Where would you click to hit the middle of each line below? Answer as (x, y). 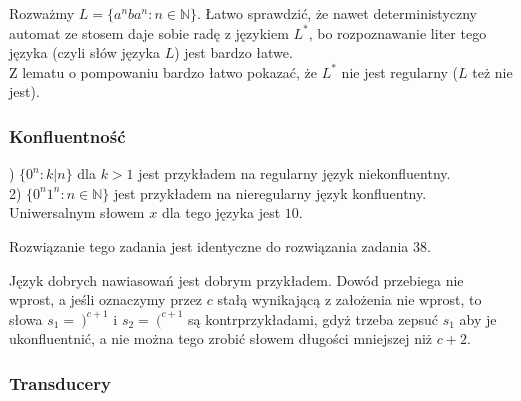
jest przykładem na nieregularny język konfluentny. (270, 192)
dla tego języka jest (221, 212)
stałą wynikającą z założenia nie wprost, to (349, 299)
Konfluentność (67, 135)
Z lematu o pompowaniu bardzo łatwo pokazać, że (163, 71)
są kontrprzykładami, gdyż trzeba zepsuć (313, 318)
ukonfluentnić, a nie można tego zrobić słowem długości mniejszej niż (221, 338)
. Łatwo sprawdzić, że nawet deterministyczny (337, 13)
